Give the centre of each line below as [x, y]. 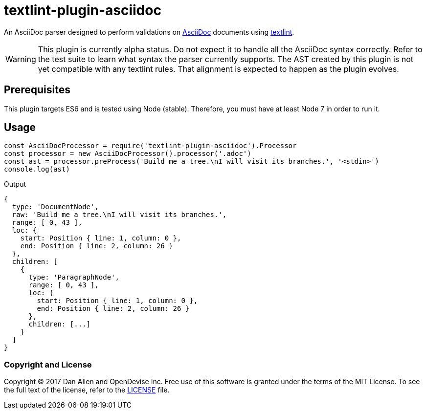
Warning [21, 59]
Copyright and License [48, 364]
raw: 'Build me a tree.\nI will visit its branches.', [119, 215]
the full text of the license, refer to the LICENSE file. [87, 390]
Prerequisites [37, 90]
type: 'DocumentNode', [55, 207]
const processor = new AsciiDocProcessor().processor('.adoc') [128, 154]
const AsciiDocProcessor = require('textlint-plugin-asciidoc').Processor [150, 146]
